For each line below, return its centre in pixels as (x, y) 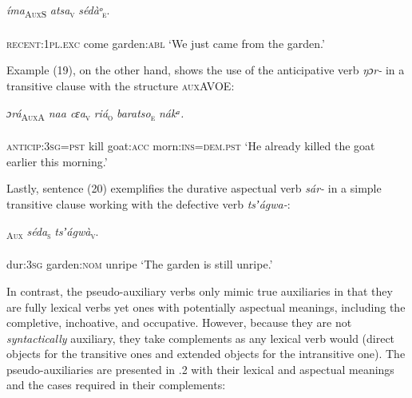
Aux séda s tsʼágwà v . (53, 232)
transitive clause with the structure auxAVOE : (121, 85)
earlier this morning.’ (57, 161)
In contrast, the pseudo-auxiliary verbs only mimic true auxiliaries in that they (200, 291)
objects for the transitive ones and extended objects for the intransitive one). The (206, 354)
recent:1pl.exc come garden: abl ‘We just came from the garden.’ (166, 43)
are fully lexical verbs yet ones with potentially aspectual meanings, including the (206, 306)
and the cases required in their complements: (116, 385)
